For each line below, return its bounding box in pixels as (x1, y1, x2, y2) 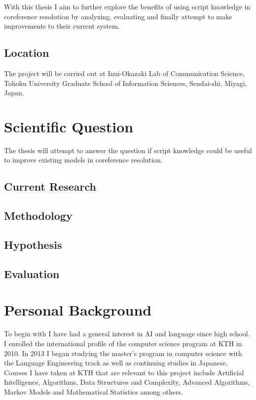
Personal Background (4, 300, 152, 320)
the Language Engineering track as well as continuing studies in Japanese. (4, 358, 228, 368)
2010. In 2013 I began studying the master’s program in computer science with (4, 348, 242, 358)
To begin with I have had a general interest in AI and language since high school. (4, 328, 250, 339)
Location (4, 45, 49, 60)
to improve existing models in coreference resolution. (4, 155, 163, 165)
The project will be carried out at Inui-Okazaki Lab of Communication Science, (4, 68, 245, 78)
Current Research (4, 179, 96, 194)
